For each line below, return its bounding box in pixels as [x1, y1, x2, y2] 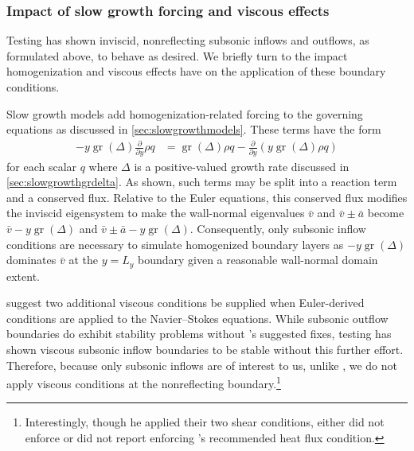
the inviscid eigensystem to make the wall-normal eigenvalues [6, 204, 305, 221]
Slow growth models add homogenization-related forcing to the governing [6, 105, 363, 122]
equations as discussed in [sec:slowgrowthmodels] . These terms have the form [6, 121, 381, 138]
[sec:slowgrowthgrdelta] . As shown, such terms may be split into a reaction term [6, 173, 397, 190]
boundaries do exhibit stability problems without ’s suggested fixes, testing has [6, 325, 392, 342]
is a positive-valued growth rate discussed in [134, 157, 350, 174]
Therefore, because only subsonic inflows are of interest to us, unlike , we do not [6, 356, 397, 373]
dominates [6, 251, 57, 268]
